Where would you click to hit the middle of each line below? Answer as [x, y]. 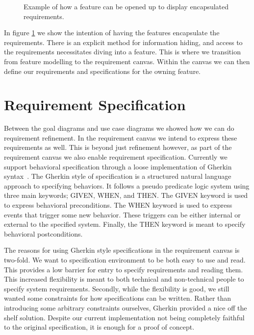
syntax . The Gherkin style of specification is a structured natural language [118, 176]
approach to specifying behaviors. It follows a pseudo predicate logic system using [127, 185]
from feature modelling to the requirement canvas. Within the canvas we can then [127, 61]
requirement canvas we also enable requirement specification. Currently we [116, 157]
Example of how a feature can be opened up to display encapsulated [126, 6]
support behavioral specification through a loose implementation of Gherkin [118, 166]
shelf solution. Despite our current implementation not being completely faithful [124, 317]
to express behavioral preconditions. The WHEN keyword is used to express [118, 205]
